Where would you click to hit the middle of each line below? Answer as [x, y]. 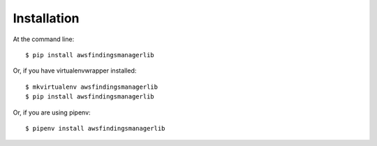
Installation [46, 18]
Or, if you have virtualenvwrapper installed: [75, 71]
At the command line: [44, 39]
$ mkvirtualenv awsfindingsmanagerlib [92, 87]
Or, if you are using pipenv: [52, 112]
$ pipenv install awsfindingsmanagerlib [95, 128]
